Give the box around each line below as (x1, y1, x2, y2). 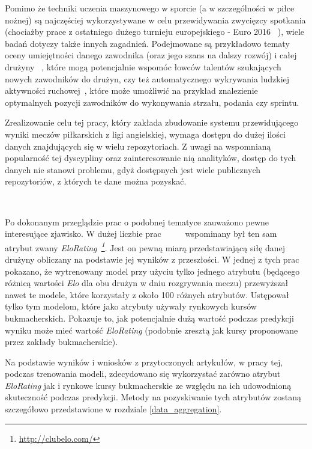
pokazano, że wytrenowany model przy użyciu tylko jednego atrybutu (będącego (5, 264, 300, 277)
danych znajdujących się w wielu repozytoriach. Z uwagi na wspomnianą (5, 139, 271, 152)
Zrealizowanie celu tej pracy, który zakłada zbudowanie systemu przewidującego (5, 116, 299, 129)
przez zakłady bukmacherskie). (5, 335, 118, 348)
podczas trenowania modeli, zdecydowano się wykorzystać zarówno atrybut (5, 367, 281, 380)
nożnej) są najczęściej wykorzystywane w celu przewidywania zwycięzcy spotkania (5, 13, 306, 26)
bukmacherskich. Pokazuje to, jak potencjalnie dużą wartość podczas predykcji (5, 311, 295, 324)
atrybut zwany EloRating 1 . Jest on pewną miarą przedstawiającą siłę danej (5, 239, 286, 254)
